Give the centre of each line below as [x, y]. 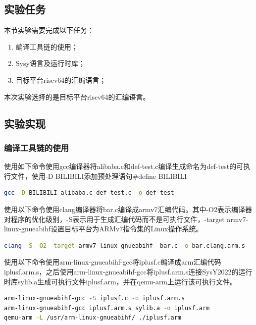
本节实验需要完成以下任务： [49, 30]
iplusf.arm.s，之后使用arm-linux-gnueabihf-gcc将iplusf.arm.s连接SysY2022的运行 [128, 271]
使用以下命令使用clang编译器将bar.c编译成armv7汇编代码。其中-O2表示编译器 [128, 209]
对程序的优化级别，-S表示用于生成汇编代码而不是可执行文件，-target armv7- [126, 219]
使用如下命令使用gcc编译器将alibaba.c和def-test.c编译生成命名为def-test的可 [124, 166]
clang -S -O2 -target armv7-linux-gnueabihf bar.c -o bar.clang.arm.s [125, 245]
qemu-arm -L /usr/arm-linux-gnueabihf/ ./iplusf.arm [93, 318]
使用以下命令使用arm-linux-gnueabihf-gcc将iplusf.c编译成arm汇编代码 [113, 262]
